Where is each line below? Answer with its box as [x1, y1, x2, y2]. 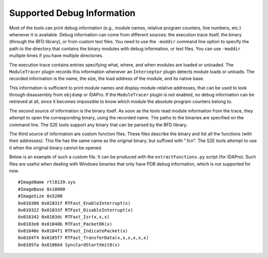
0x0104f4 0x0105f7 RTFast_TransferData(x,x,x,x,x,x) [18, 235, 149, 241]
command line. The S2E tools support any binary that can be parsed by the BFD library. [9, 122, 188, 128]
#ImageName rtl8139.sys [18, 179, 76, 185]
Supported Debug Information [9, 7, 136, 18]
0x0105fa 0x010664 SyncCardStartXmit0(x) [18, 242, 120, 248]
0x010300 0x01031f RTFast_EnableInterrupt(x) [18, 200, 131, 206]
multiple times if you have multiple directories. [9, 53, 104, 59]
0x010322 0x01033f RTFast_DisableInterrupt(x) [18, 207, 134, 213]
